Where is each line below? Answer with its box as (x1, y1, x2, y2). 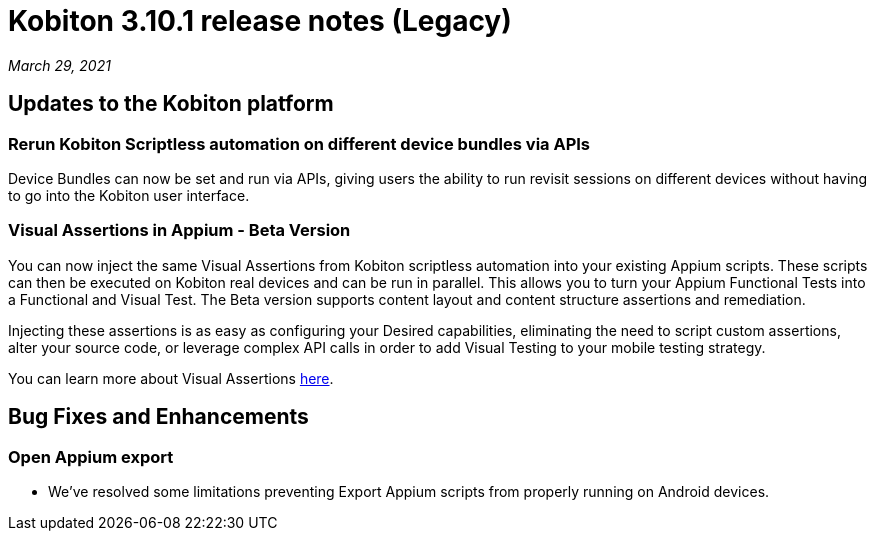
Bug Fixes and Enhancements (8, 404, 309, 430)
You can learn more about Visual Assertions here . (8, 369, 334, 387)
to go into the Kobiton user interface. (8, 186, 250, 204)
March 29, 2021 (8, 56, 111, 74)
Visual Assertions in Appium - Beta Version (8, 220, 351, 241)
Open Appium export (8, 446, 174, 467)
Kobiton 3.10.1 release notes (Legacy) (8, 4, 512, 38)
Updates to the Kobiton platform (8, 91, 334, 117)
